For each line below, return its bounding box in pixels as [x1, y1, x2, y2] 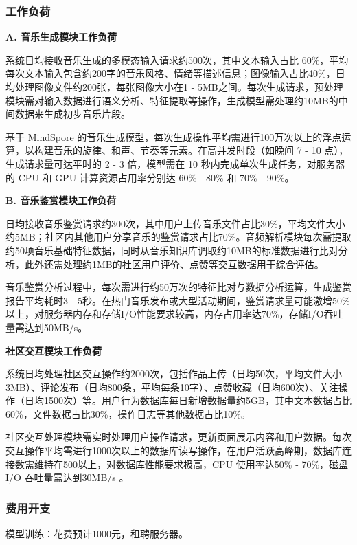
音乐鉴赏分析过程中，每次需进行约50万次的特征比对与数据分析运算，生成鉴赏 [5, 280, 352, 294]
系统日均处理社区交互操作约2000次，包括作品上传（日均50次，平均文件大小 [5, 366, 342, 381]
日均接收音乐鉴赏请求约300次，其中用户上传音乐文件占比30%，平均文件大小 [5, 216, 345, 230]
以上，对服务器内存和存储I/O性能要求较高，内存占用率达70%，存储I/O [5, 307, 324, 321]
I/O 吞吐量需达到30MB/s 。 [5, 470, 129, 485]
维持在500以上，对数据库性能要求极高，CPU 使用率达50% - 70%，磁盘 [34, 456, 349, 471]
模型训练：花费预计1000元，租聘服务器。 [5, 526, 188, 541]
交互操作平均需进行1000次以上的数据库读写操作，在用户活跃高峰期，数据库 [5, 443, 342, 458]
